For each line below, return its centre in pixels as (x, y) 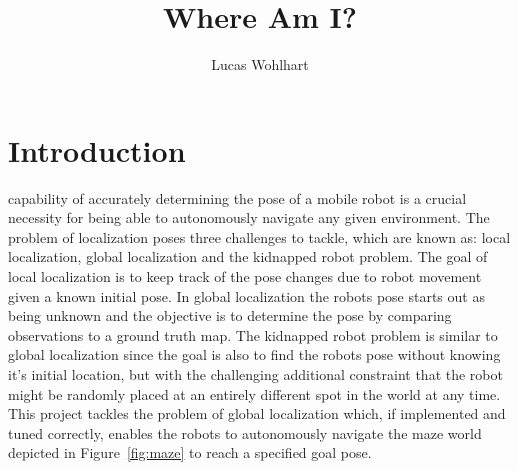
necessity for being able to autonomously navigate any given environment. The (249, 217)
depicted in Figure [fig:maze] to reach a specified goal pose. (190, 452)
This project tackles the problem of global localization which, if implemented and (257, 413)
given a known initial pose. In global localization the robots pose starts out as (246, 295)
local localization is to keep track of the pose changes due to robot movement (245, 276)
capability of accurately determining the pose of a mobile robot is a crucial (237, 197)
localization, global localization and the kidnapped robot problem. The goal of (248, 256)
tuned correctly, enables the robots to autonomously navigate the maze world (245, 432)
